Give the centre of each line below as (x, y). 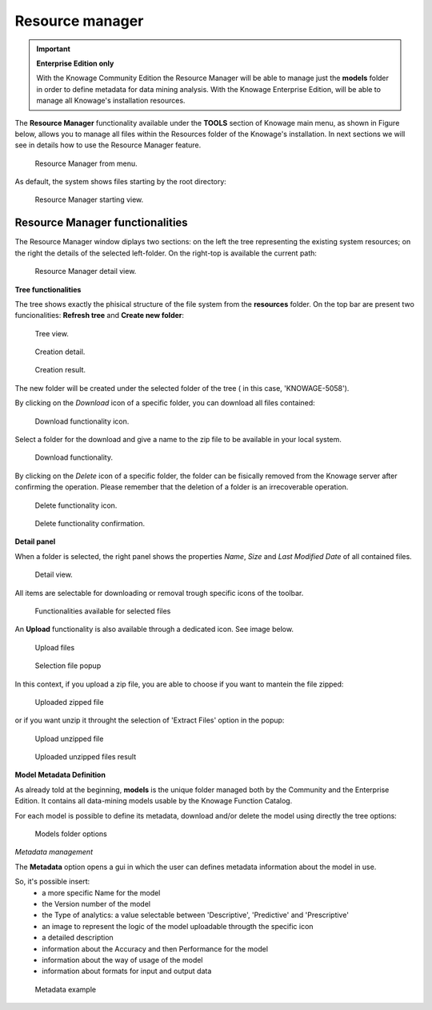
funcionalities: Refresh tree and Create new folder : (99, 316)
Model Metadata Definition (60, 775)
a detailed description (78, 938)
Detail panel (35, 541)
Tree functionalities (48, 289)
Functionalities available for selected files (103, 611)
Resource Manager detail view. (86, 272)
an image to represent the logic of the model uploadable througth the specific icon (178, 926)
